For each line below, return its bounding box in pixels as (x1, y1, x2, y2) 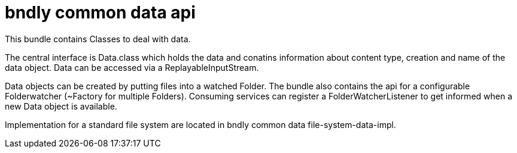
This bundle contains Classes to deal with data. (5, 33, 191, 44)
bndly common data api (5, 2, 196, 23)
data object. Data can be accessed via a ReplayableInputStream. (5, 62, 259, 73)
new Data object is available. (5, 101, 117, 111)
